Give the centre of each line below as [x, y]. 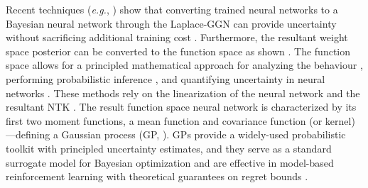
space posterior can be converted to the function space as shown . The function [178, 51]
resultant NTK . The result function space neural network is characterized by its [181, 107]
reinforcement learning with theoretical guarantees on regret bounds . [157, 176]
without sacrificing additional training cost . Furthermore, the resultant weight [177, 37]
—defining [28, 134]
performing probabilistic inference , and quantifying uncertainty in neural [166, 78]
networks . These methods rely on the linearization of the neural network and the [183, 93]
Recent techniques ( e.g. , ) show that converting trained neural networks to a [172, 9]
